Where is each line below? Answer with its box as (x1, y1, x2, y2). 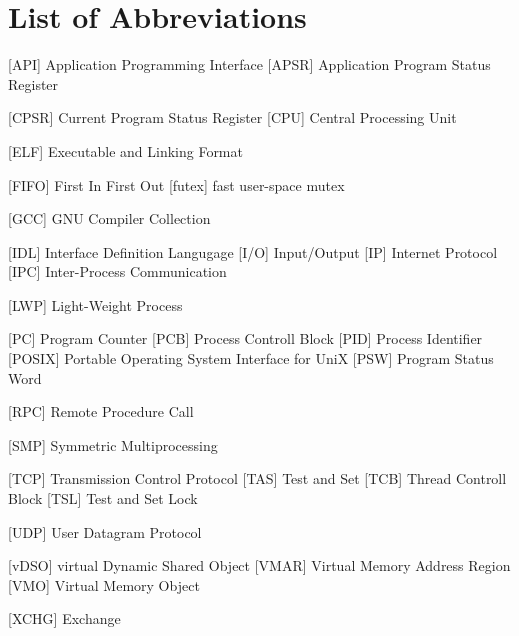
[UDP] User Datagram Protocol (8, 521, 202, 542)
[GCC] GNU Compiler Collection (8, 208, 211, 229)
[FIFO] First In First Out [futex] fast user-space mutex (8, 174, 345, 195)
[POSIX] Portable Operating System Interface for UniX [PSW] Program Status (8, 348, 494, 369)
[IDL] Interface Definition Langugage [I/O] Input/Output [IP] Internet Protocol (8, 241, 498, 262)
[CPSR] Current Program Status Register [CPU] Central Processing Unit (8, 107, 457, 128)
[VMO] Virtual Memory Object (8, 574, 200, 595)
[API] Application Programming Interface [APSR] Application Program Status (8, 54, 491, 75)
